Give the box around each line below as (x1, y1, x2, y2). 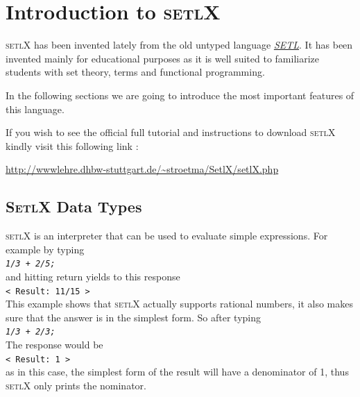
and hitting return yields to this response (6, 269, 180, 283)
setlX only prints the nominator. (6, 378, 146, 392)
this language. (6, 101, 65, 116)
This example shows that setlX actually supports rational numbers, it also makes (6, 296, 354, 311)
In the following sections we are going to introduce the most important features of (6, 87, 354, 102)
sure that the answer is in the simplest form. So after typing (6, 310, 262, 324)
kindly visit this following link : (6, 138, 139, 153)
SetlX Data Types (6, 196, 142, 217)
